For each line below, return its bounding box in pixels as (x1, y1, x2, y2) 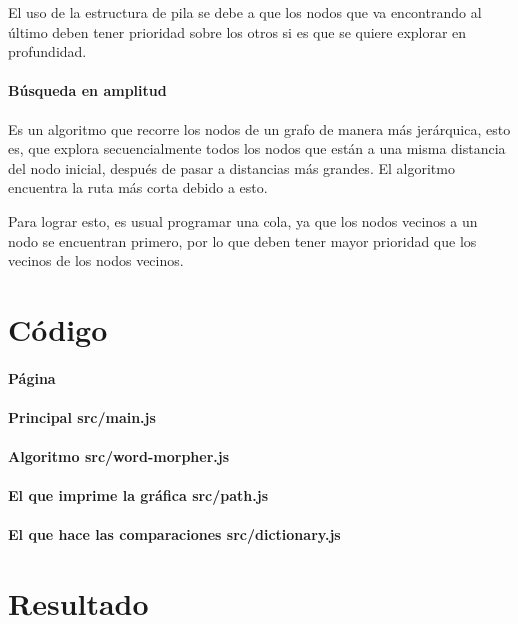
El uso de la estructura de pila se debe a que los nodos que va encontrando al (8, 2, 482, 22)
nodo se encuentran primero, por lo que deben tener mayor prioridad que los (8, 230, 477, 251)
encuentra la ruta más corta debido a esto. (8, 177, 268, 198)
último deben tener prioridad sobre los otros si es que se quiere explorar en (8, 21, 467, 42)
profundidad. (8, 41, 87, 62)
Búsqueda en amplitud (8, 80, 167, 101)
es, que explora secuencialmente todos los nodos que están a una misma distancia (8, 138, 506, 159)
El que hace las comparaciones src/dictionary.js (8, 524, 341, 545)
